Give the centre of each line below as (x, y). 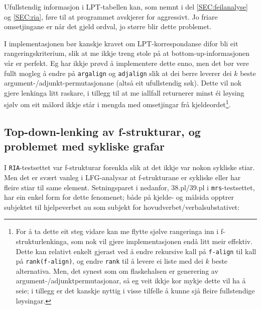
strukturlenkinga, (42, 241)
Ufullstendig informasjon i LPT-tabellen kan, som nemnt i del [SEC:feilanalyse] (126, 7)
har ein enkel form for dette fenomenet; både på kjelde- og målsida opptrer (119, 197)
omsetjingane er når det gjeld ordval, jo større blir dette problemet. (108, 26)
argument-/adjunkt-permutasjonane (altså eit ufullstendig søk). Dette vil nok (123, 83)
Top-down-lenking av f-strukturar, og (102, 132)
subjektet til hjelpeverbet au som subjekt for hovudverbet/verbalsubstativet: (122, 207)
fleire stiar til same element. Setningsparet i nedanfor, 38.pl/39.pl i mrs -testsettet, (129, 187)
